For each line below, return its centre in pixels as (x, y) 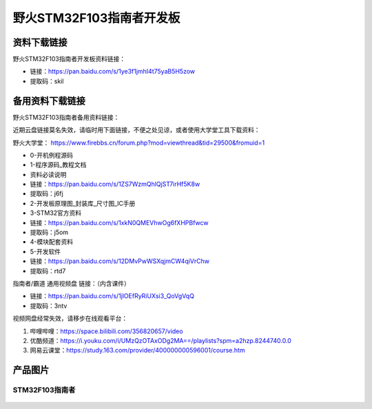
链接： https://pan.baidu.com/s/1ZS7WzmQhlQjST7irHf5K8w (115, 184)
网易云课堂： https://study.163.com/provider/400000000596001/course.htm (137, 350)
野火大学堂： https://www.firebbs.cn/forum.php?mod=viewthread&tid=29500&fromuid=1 (139, 143)
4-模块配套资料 (52, 242)
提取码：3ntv (49, 306)
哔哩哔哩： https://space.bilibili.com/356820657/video (106, 331)
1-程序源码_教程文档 (58, 165)
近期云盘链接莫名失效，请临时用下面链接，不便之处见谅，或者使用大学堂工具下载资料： (136, 130)
